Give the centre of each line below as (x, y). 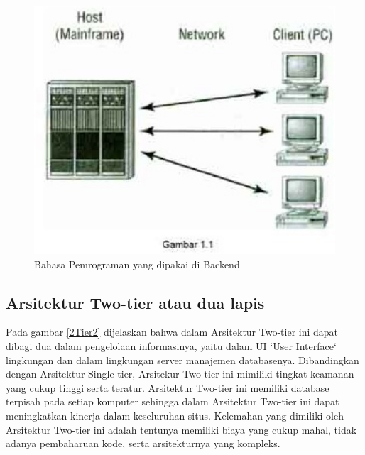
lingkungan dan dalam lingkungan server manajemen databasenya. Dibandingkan (182, 360)
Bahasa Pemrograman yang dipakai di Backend (137, 264)
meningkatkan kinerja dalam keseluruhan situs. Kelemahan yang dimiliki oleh (175, 416)
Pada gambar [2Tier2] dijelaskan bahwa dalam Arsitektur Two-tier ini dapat (172, 332)
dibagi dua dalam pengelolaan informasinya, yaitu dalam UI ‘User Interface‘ (171, 346)
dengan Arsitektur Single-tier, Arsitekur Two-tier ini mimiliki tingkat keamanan (180, 374)
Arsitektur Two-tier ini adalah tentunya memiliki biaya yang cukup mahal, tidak (181, 429)
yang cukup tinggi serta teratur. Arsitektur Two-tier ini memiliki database (168, 387)
